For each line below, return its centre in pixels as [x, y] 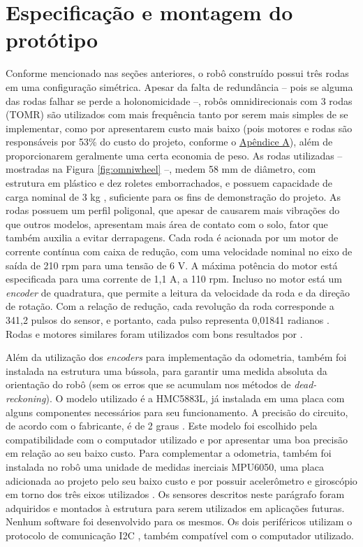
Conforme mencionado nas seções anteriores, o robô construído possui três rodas [177, 73]
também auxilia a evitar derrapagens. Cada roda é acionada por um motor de [172, 237]
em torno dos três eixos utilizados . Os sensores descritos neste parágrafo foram [175, 494]
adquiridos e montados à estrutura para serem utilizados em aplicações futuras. [175, 507]
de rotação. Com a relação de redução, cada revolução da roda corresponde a [170, 306]
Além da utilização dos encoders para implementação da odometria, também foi [176, 357]
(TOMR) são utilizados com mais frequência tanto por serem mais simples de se [177, 114]
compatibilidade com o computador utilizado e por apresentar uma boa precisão [177, 439]
